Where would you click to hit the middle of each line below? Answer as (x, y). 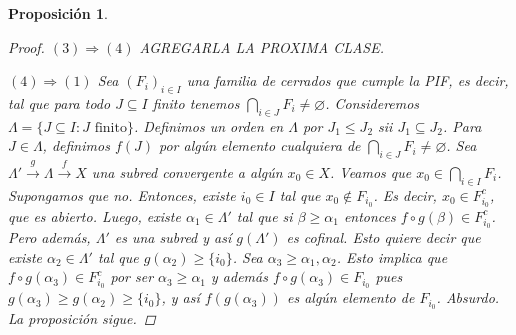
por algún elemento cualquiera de (260, 145)
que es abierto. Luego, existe (94, 215)
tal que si (264, 215)
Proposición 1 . (58, 13)
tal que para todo (59, 102)
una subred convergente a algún (187, 171)
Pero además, (49, 237)
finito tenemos (196, 102)
